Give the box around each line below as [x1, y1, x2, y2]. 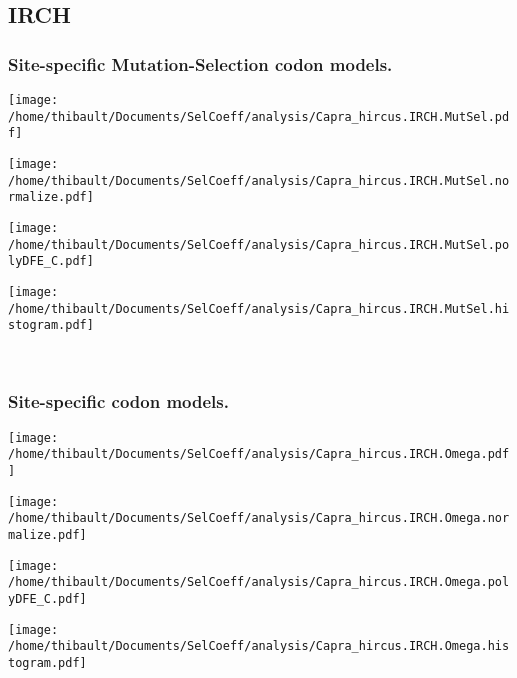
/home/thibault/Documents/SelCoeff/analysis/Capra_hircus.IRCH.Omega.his [8, 639, 510, 654]
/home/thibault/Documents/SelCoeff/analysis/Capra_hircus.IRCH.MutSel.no [8, 173, 510, 188]
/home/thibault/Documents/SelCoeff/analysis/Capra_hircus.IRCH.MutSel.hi [8, 301, 510, 316]
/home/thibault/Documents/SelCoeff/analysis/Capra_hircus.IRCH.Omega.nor [8, 511, 510, 526]
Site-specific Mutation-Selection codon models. [8, 51, 393, 76]
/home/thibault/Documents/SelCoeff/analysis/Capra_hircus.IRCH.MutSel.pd [8, 109, 510, 124]
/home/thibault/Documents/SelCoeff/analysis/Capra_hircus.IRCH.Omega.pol [8, 575, 510, 590]
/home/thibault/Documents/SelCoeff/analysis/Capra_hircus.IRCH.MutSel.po [8, 237, 510, 252]
